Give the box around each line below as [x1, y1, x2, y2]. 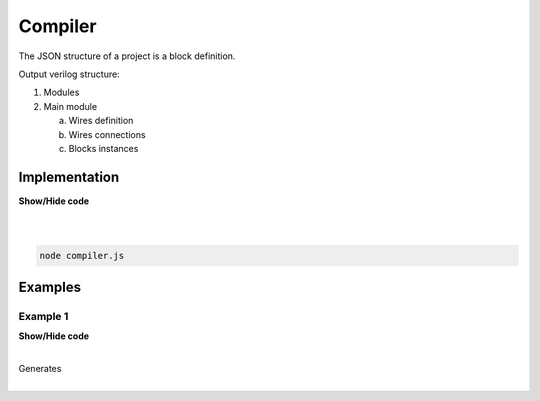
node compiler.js [39, 250, 125, 261]
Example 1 [18, 309, 69, 323]
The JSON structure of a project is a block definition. [18, 50, 236, 62]
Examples [18, 278, 82, 295]
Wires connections [68, 128, 146, 140]
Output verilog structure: [18, 68, 120, 80]
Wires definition [68, 115, 134, 127]
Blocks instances [68, 142, 139, 154]
